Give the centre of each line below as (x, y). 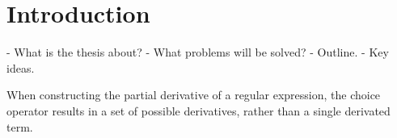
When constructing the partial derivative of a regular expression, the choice (194, 95)
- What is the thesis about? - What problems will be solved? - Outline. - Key (198, 52)
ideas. (21, 67)
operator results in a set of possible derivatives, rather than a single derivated (198, 110)
